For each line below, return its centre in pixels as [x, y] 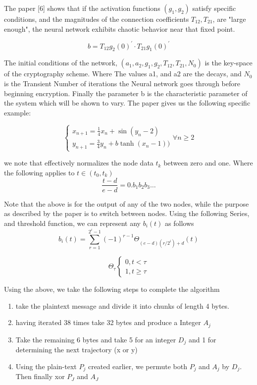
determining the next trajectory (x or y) [77, 350]
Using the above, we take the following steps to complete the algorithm [112, 289]
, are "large [229, 19]
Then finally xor [40, 376]
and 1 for [202, 339]
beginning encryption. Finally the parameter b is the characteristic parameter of [126, 93]
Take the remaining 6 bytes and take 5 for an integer [96, 339]
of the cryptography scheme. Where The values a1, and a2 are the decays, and [123, 74]
